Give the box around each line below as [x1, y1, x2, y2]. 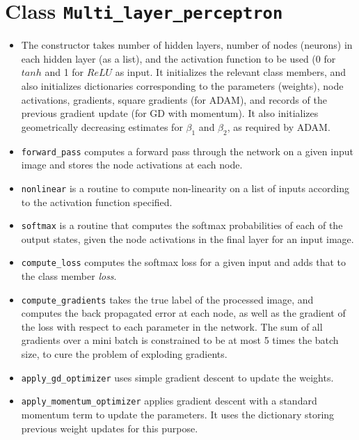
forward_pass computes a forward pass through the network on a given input [21, 143, 353, 158]
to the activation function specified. [21, 194, 173, 209]
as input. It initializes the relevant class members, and [115, 65, 346, 79]
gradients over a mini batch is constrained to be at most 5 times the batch [21, 333, 339, 347]
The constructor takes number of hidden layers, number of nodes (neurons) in [21, 38, 353, 52]
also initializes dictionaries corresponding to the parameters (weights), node [21, 79, 344, 93]
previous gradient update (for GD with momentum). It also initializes [21, 106, 319, 120]
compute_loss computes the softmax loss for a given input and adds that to [21, 255, 346, 269]
